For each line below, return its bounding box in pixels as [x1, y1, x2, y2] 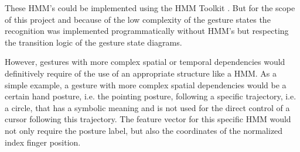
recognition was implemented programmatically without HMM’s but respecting [5, 25, 289, 37]
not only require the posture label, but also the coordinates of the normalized [5, 124, 283, 136]
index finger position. [5, 136, 81, 148]
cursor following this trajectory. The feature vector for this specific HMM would [5, 113, 291, 125]
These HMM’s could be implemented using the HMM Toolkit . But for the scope [5, 2, 295, 13]
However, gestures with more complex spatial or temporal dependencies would [5, 56, 285, 68]
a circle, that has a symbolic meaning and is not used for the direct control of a [5, 101, 290, 113]
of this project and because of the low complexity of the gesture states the [5, 13, 271, 25]
